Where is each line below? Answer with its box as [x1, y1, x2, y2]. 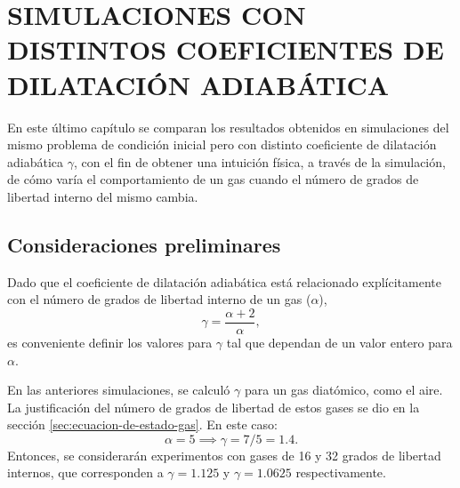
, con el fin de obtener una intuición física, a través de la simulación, [73, 152, 446, 171]
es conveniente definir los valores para [7, 332, 213, 351]
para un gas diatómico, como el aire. [244, 380, 443, 399]
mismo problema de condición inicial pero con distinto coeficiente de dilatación [7, 135, 437, 154]
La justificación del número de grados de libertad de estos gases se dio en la [7, 397, 420, 416]
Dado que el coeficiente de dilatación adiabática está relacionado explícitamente [7, 272, 441, 291]
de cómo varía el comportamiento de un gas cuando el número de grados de [7, 170, 419, 188]
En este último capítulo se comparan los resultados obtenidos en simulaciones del [7, 117, 449, 136]
